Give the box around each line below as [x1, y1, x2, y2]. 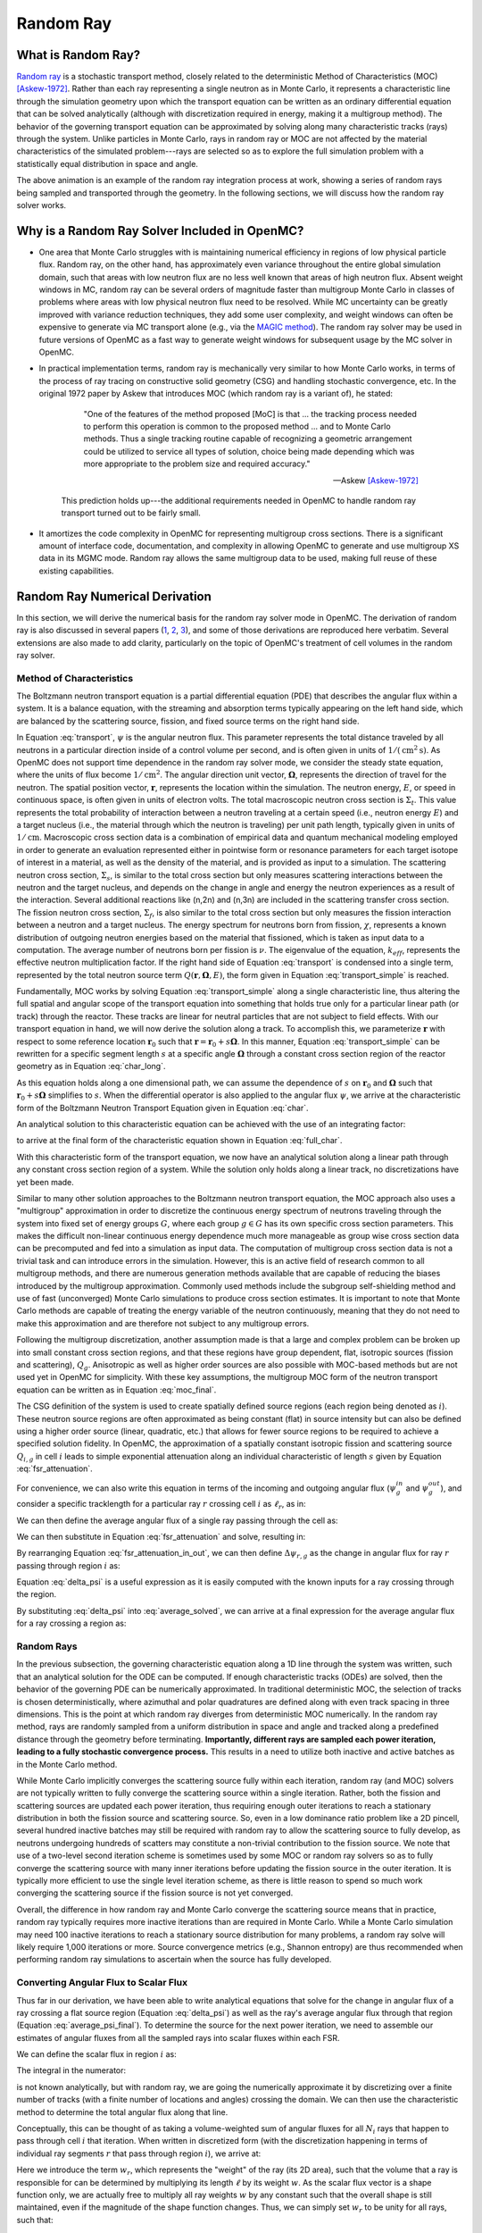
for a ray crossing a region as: [16, 1618, 127, 1629]
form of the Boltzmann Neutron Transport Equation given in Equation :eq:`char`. [16, 1102, 309, 1113]
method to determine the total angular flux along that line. [16, 2106, 229, 2117]
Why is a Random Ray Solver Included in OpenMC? [16, 223, 304, 238]
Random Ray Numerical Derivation [16, 589, 212, 604]
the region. [16, 1589, 57, 1600]
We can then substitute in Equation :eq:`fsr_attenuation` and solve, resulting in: [16, 1531, 306, 1542]
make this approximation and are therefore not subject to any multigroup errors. [16, 1317, 310, 1328]
